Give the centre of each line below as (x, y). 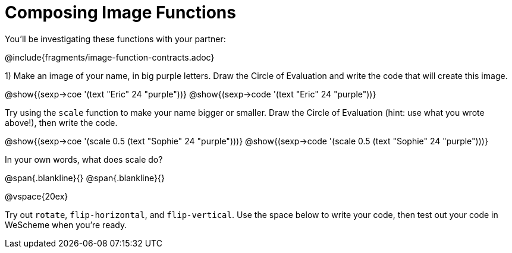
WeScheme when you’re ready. (66, 224)
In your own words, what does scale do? (84, 159)
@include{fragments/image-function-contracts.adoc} (110, 57)
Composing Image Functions (120, 12)
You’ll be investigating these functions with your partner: (115, 39)
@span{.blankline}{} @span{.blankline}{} (85, 178)
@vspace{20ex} (37, 196)
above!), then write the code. (61, 122)
